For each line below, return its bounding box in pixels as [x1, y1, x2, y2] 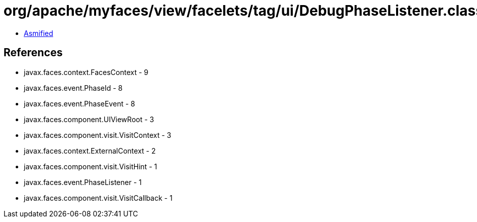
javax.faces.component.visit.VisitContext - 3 [24, 130, 171, 139]
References [4, 46, 63, 59]
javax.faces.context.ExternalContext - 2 [24, 146, 156, 155]
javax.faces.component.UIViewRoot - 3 [24, 115, 154, 124]
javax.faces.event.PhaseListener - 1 [24, 177, 142, 187]
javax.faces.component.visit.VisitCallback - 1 [24, 193, 172, 202]
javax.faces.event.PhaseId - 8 [24, 83, 123, 92]
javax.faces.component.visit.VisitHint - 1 [24, 162, 157, 171]
